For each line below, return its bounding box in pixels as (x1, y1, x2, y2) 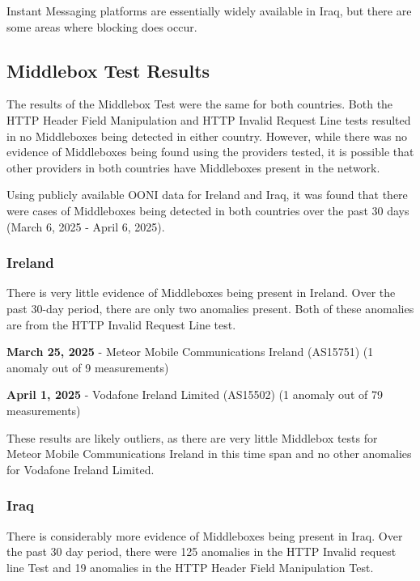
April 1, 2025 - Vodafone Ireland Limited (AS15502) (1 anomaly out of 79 (6, 386, 383, 403)
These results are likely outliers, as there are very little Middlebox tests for (6, 429, 378, 446)
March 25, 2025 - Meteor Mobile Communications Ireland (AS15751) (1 (6, 343, 374, 360)
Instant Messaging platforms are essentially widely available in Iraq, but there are (6, 2, 412, 19)
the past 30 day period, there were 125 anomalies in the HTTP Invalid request (6, 543, 397, 560)
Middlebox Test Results (6, 57, 210, 83)
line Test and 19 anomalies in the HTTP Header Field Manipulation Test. (6, 558, 374, 575)
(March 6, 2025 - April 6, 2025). (6, 218, 165, 235)
